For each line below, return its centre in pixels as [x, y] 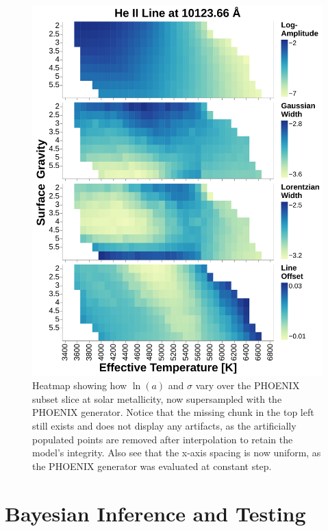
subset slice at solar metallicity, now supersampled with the [157, 398]
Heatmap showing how [80, 385]
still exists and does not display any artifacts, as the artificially [164, 426]
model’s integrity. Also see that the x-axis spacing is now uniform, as [177, 453]
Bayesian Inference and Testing [155, 513]
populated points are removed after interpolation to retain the [163, 439]
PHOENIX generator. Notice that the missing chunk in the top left [173, 412]
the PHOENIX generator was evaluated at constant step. [152, 466]
